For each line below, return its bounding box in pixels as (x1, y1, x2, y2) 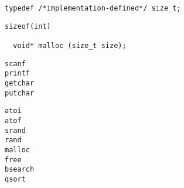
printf (5, 69, 30, 78)
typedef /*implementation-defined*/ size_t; (5, 4, 181, 12)
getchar (5, 78, 35, 87)
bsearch (5, 165, 35, 174)
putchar (5, 88, 35, 97)
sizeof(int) (5, 22, 51, 30)
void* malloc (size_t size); (13, 41, 127, 50)
